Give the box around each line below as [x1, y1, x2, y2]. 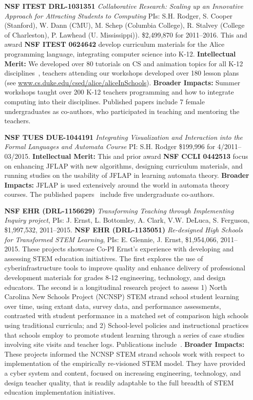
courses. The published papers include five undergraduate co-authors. [4, 189, 215, 199]
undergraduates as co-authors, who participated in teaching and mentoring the [4, 106, 239, 116]
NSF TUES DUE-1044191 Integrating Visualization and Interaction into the [4, 132, 243, 142]
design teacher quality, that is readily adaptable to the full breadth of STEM [4, 377, 234, 387]
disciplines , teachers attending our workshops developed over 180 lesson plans [4, 68, 239, 78]
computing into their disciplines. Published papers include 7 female [4, 96, 205, 106]
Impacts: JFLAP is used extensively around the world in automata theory [4, 179, 230, 190]
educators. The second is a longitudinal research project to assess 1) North [4, 282, 227, 292]
